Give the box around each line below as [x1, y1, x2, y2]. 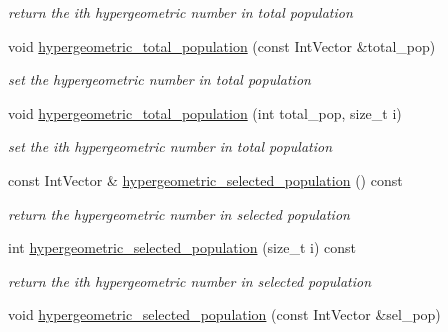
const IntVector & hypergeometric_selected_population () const [8, 169, 403, 190]
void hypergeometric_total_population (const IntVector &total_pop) [8, 35, 436, 56]
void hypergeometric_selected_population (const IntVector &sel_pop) [8, 304, 441, 325]
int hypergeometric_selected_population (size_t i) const [8, 237, 356, 258]
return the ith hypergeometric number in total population [8, 2, 353, 22]
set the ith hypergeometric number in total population [8, 136, 333, 157]
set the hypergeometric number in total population [8, 69, 311, 90]
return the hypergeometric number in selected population [8, 203, 350, 224]
